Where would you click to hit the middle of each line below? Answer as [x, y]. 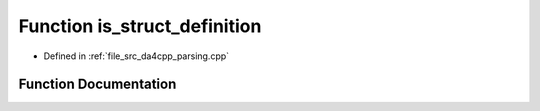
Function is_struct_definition [140, 26]
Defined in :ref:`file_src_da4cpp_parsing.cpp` [136, 56]
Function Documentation [97, 84]
